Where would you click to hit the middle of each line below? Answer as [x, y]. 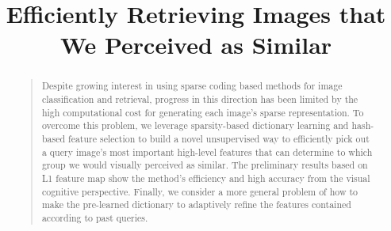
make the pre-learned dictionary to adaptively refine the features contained [196, 204]
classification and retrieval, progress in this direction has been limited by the [200, 99]
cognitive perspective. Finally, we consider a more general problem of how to [200, 191]
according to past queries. [95, 217]
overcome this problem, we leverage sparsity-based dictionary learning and [195, 125]
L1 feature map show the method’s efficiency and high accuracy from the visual [206, 178]
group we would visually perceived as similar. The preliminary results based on [205, 165]
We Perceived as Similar [196, 45]
